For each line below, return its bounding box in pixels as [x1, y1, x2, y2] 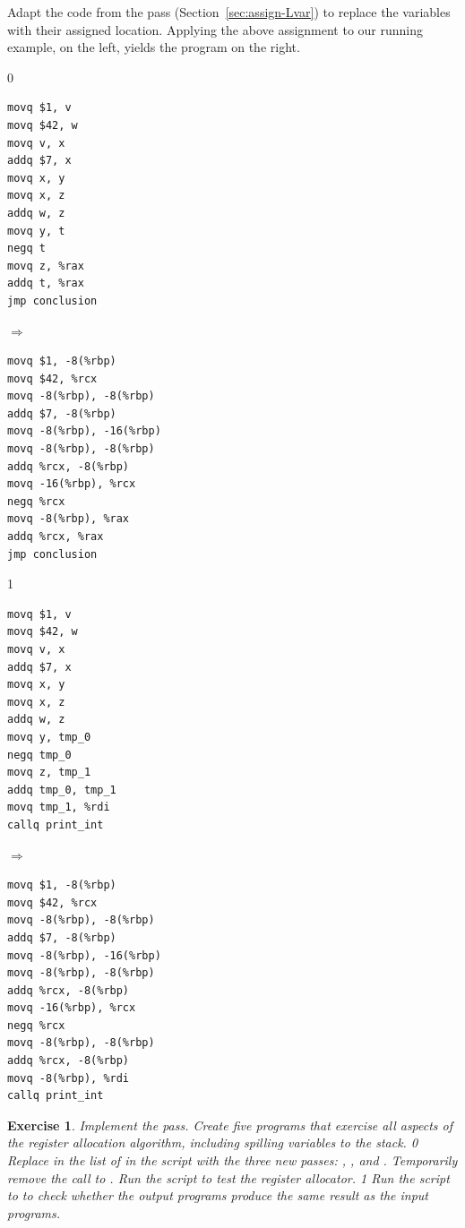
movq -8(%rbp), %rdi [7, 1071, 130, 1085]
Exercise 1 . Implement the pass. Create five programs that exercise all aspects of [7, 1115, 453, 1134]
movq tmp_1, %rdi [7, 801, 110, 814]
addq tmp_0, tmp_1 [7, 783, 116, 796]
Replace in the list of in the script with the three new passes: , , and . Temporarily [7, 1151, 458, 1170]
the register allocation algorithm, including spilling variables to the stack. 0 [7, 1133, 418, 1152]
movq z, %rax [7, 259, 84, 272]
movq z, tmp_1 [7, 766, 91, 779]
